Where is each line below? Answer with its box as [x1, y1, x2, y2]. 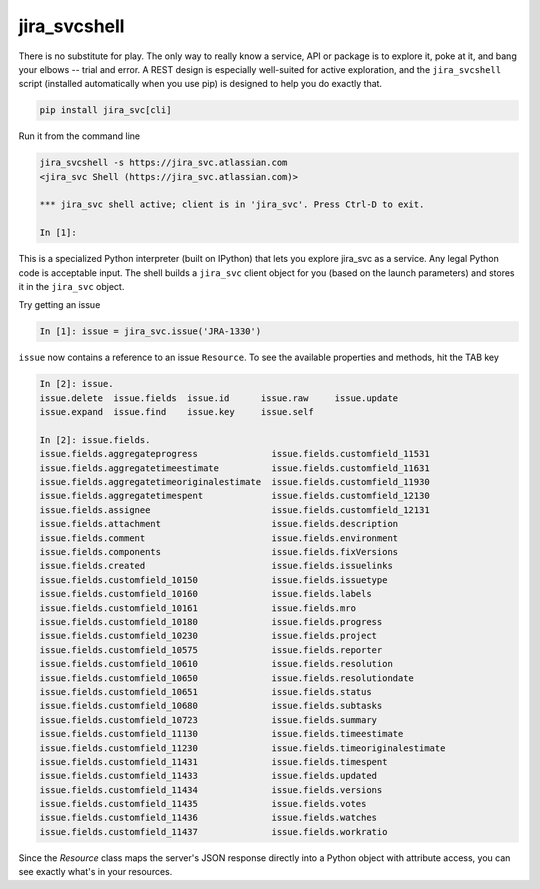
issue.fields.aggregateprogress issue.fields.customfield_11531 [39, 448, 430, 460]
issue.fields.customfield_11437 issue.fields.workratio [39, 826, 388, 837]
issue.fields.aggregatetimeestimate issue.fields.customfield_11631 [39, 462, 430, 474]
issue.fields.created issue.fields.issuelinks [39, 560, 394, 572]
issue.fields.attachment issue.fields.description [39, 518, 399, 530]
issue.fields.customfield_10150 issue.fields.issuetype [39, 574, 388, 585]
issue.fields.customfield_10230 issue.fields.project [39, 630, 378, 642]
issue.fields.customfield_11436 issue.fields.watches [39, 812, 378, 824]
